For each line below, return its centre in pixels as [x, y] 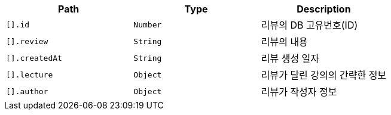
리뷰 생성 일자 [290, 58]
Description [324, 9]
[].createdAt [34, 58]
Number [148, 24]
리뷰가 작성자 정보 [299, 92]
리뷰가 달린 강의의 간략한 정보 [324, 75]
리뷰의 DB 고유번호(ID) [309, 25]
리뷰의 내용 [284, 42]
